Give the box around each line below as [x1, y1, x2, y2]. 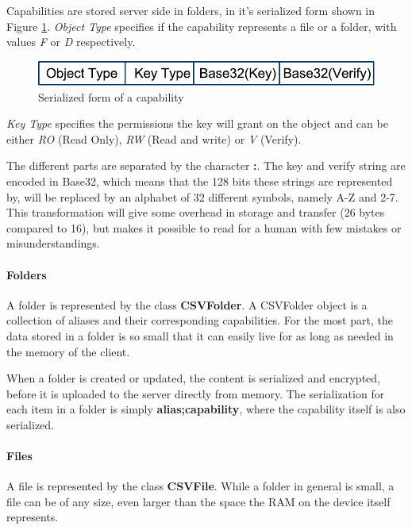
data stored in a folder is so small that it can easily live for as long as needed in [6, 327, 394, 344]
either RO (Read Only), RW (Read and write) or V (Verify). [6, 130, 302, 147]
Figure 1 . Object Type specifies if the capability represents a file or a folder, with [6, 17, 397, 34]
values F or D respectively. [6, 33, 136, 50]
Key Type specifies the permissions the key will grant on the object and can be [6, 115, 388, 132]
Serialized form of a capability [38, 88, 184, 105]
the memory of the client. [6, 343, 130, 359]
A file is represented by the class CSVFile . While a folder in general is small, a [6, 478, 395, 494]
